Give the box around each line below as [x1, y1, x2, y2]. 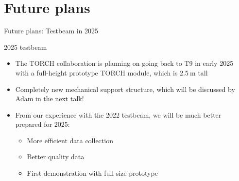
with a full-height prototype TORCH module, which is [15, 67, 178, 77]
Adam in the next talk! [15, 93, 84, 104]
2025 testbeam [4, 42, 47, 52]
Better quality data [27, 151, 85, 162]
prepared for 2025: [15, 119, 70, 129]
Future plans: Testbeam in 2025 [4, 26, 99, 36]
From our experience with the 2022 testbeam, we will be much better [15, 109, 222, 120]
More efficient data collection [27, 135, 113, 145]
